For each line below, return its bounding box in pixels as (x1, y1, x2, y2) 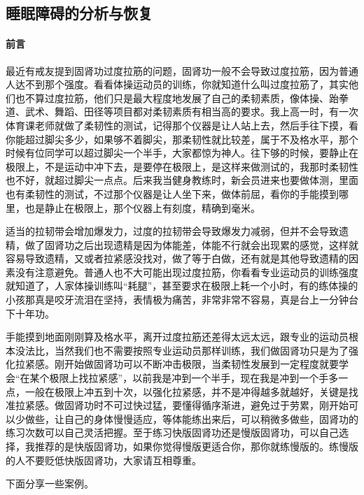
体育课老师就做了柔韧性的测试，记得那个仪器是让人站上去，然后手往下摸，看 (6, 117, 358, 132)
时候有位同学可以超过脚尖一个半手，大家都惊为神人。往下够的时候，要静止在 (6, 145, 358, 160)
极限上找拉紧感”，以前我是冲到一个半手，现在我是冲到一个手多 (49, 371, 339, 385)
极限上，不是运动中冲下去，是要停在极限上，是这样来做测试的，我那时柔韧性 (6, 159, 358, 173)
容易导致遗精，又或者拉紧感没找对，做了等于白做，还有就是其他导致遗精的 (6, 251, 349, 266)
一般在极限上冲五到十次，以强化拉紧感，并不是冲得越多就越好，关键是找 (24, 384, 358, 399)
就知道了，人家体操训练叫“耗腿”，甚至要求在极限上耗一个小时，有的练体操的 (6, 278, 358, 293)
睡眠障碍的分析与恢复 (6, 2, 153, 24)
